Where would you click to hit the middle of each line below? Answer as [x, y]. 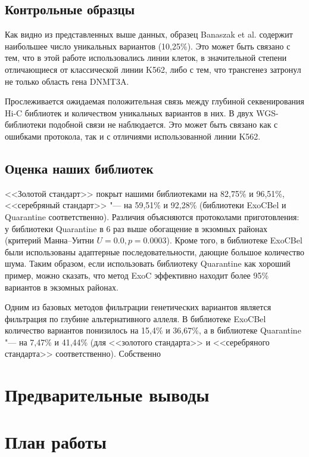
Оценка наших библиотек [79, 168]
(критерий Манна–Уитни [49, 240]
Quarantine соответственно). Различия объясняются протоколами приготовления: [152, 216]
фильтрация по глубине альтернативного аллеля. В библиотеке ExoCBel [135, 318]
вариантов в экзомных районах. [62, 287]
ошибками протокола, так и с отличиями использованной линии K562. [133, 136]
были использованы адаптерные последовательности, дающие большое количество [154, 251]
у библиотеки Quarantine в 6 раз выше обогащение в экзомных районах [136, 228]
